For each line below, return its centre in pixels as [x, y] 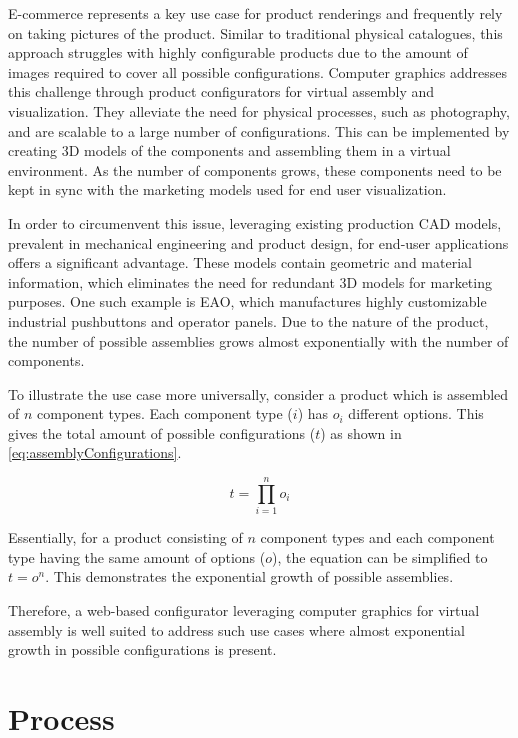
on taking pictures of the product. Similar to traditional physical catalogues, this [255, 32]
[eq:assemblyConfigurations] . [95, 452]
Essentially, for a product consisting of [125, 537]
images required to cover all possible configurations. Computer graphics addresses [258, 71]
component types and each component [377, 537]
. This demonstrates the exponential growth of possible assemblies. [249, 576]
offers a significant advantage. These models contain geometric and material [240, 262]
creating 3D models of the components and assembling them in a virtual [229, 150]
